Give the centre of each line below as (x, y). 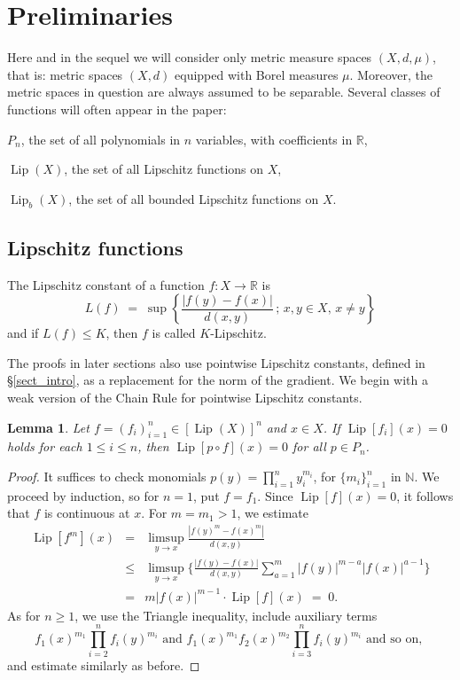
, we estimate (273, 513)
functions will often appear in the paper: (117, 109)
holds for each (45, 446)
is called (174, 333)
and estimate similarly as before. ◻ (104, 665)
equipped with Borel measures (257, 74)
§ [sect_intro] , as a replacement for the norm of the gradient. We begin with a (218, 380)
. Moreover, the (391, 74)
